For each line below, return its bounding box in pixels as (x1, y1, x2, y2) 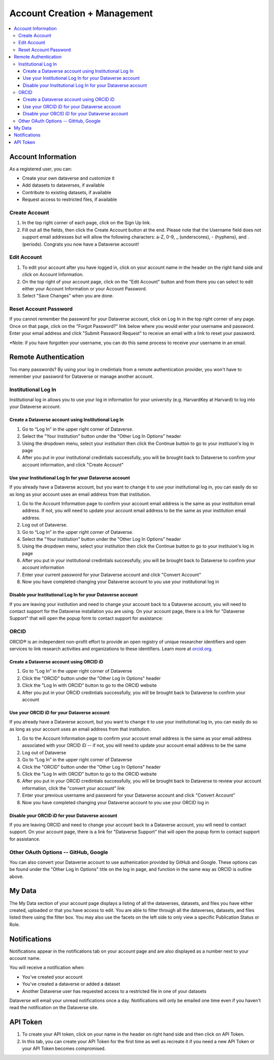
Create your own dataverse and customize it (22, 175, 115, 181)
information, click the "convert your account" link (22, 785, 125, 791)
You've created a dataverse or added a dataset (22, 981, 120, 987)
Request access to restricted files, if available (22, 196, 117, 203)
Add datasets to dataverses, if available (22, 182, 105, 188)
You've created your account (22, 974, 83, 980)
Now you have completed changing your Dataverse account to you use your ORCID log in (22, 799, 209, 805)
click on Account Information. (22, 271, 84, 278)
